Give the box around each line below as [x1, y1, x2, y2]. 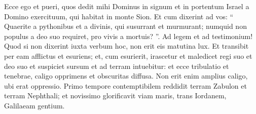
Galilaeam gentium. [4, 100, 65, 110]
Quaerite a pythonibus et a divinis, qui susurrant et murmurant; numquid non [4, 21, 247, 31]
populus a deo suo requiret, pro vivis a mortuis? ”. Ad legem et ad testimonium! [4, 30, 253, 41]
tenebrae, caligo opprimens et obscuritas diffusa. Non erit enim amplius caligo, [4, 70, 248, 81]
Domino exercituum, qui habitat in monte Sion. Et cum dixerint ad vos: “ [4, 11, 234, 21]
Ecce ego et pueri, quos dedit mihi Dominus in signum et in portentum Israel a [4, 1, 249, 11]
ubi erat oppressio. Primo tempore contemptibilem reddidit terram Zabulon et [4, 80, 247, 91]
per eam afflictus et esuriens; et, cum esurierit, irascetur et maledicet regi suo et [4, 50, 252, 61]
